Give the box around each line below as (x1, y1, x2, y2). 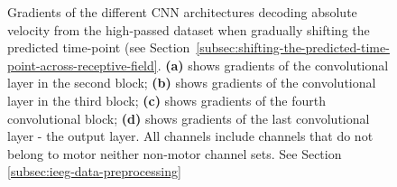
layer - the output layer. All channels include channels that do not (7, 126, 374, 145)
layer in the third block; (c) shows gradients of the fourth (7, 90, 326, 109)
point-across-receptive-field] (7, 55, 158, 74)
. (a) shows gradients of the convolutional (157, 55, 389, 74)
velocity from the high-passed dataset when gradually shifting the (7, 20, 370, 39)
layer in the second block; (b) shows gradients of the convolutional (7, 73, 376, 92)
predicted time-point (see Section (7, 38, 190, 57)
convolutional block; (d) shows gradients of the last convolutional (7, 108, 370, 127)
